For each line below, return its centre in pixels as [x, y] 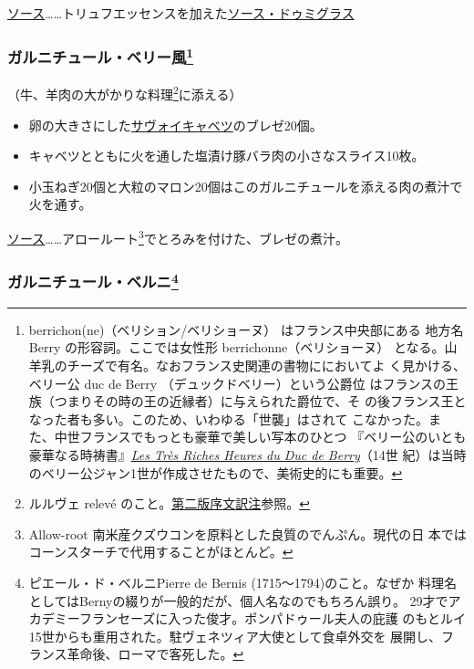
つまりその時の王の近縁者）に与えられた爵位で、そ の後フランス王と [260, 401]
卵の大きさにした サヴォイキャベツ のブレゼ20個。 [175, 125]
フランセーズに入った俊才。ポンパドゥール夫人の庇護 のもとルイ [273, 618]
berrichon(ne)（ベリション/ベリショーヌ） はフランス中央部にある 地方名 [246, 329]
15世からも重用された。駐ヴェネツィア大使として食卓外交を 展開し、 [235, 636]
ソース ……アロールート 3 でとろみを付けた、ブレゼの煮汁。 [178, 236]
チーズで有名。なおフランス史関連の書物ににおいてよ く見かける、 [267, 365]
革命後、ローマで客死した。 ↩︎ [155, 654]
